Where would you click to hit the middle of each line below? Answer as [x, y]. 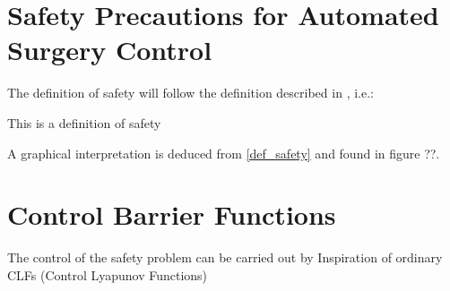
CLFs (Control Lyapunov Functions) [108, 274]
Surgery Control [110, 50]
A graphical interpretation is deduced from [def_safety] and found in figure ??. [224, 153]
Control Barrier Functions [172, 214]
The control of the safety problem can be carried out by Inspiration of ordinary [225, 257]
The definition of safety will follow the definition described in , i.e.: [190, 93]
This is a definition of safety [84, 122]
